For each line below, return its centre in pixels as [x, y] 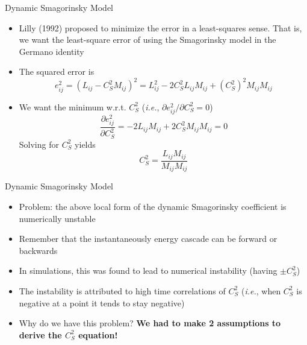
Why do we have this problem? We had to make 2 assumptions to [150, 323]
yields [85, 144]
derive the [40, 334]
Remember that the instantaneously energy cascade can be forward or [148, 239]
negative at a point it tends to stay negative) [102, 302]
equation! [98, 334]
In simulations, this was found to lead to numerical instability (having [148, 271]
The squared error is [57, 71]
